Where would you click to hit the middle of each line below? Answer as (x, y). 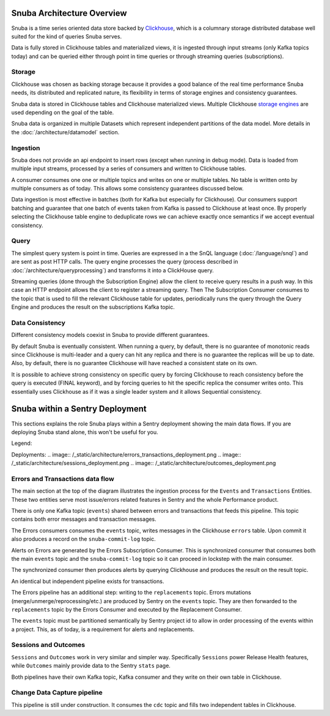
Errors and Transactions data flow (63, 479)
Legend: (22, 443)
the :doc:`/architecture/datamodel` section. (65, 132)
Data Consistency (38, 322)
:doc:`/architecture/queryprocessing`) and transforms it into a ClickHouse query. (112, 270)
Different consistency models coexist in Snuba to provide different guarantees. (110, 335)
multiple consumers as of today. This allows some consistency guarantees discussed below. (127, 189)
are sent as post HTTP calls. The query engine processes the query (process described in (125, 262)
